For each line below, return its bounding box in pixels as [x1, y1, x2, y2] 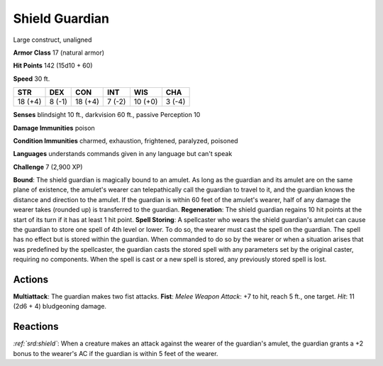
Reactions [13, 321, 59, 333]
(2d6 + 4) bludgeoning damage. [13, 302, 106, 311]
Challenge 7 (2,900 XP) [13, 162, 83, 171]
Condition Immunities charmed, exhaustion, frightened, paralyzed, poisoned [13, 136, 238, 145]
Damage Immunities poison [13, 123, 95, 132]
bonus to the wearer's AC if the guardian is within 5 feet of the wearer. [13, 349, 218, 357]
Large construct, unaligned [13, 35, 92, 44]
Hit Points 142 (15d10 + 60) [13, 61, 93, 70]
